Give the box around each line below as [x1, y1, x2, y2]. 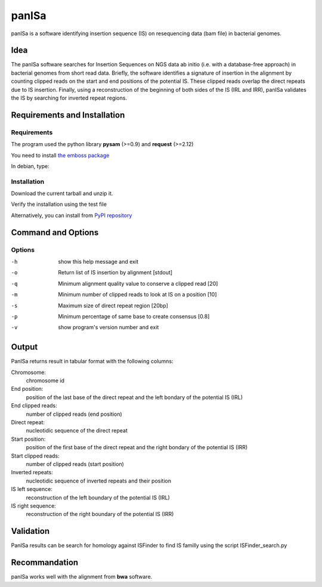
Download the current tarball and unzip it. [11, 190, 113, 197]
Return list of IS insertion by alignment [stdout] [58, 269, 173, 276]
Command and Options [11, 227, 99, 237]
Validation [11, 526, 50, 536]
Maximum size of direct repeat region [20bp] [58, 302, 168, 309]
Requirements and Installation [11, 110, 125, 120]
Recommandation [11, 558, 79, 568]
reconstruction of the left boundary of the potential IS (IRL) [26, 494, 170, 501]
